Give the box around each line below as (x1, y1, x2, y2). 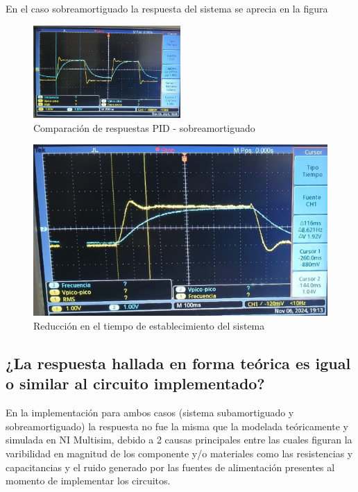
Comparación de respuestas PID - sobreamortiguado (33, 120, 255, 135)
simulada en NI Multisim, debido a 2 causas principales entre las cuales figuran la (6, 432, 352, 447)
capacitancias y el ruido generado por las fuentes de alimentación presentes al (6, 459, 335, 474)
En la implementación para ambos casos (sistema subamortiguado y (6, 405, 294, 420)
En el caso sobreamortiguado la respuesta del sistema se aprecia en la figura (6, 1, 328, 15)
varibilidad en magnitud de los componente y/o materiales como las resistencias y (6, 446, 353, 461)
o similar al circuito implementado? (6, 373, 265, 394)
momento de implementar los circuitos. (6, 473, 171, 488)
